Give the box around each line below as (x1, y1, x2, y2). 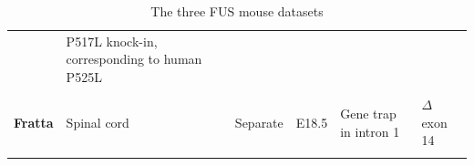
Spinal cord (66, 112, 129, 131)
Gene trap (340, 103, 397, 122)
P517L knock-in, (66, 31, 158, 50)
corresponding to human (66, 49, 202, 68)
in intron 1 (340, 121, 400, 140)
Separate (234, 112, 283, 131)
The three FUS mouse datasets (150, 2, 324, 20)
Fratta (14, 112, 54, 131)
